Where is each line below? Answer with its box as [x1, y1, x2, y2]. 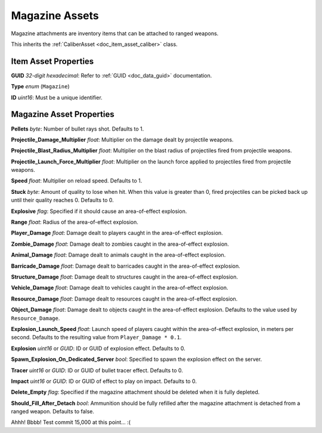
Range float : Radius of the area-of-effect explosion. [11, 218, 138, 226]
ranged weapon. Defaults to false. [11, 408, 95, 415]
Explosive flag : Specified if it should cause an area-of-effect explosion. [11, 208, 187, 215]
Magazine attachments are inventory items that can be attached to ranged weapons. [11, 30, 219, 37]
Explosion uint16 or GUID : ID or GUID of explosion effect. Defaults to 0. [11, 345, 185, 352]
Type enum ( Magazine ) [11, 83, 70, 90]
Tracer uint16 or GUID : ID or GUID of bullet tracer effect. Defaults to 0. [11, 367, 183, 374]
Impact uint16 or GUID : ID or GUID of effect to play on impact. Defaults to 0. [11, 378, 197, 385]
